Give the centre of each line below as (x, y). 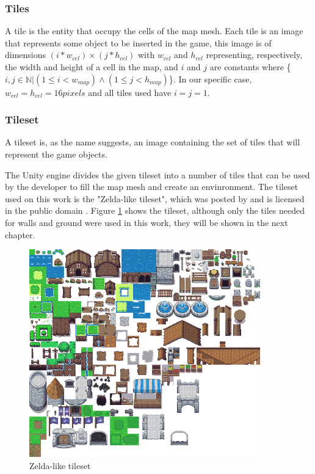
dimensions (26, 55)
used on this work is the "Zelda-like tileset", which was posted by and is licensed (155, 198)
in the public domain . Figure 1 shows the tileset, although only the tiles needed (155, 210)
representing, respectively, (254, 55)
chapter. (20, 234)
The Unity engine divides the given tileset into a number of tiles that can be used (157, 174)
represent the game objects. (56, 154)
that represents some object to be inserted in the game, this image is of (138, 42)
